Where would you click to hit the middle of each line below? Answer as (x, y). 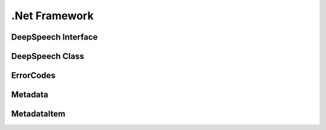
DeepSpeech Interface (54, 37)
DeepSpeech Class (48, 56)
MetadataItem (38, 114)
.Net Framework (52, 16)
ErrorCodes (33, 76)
